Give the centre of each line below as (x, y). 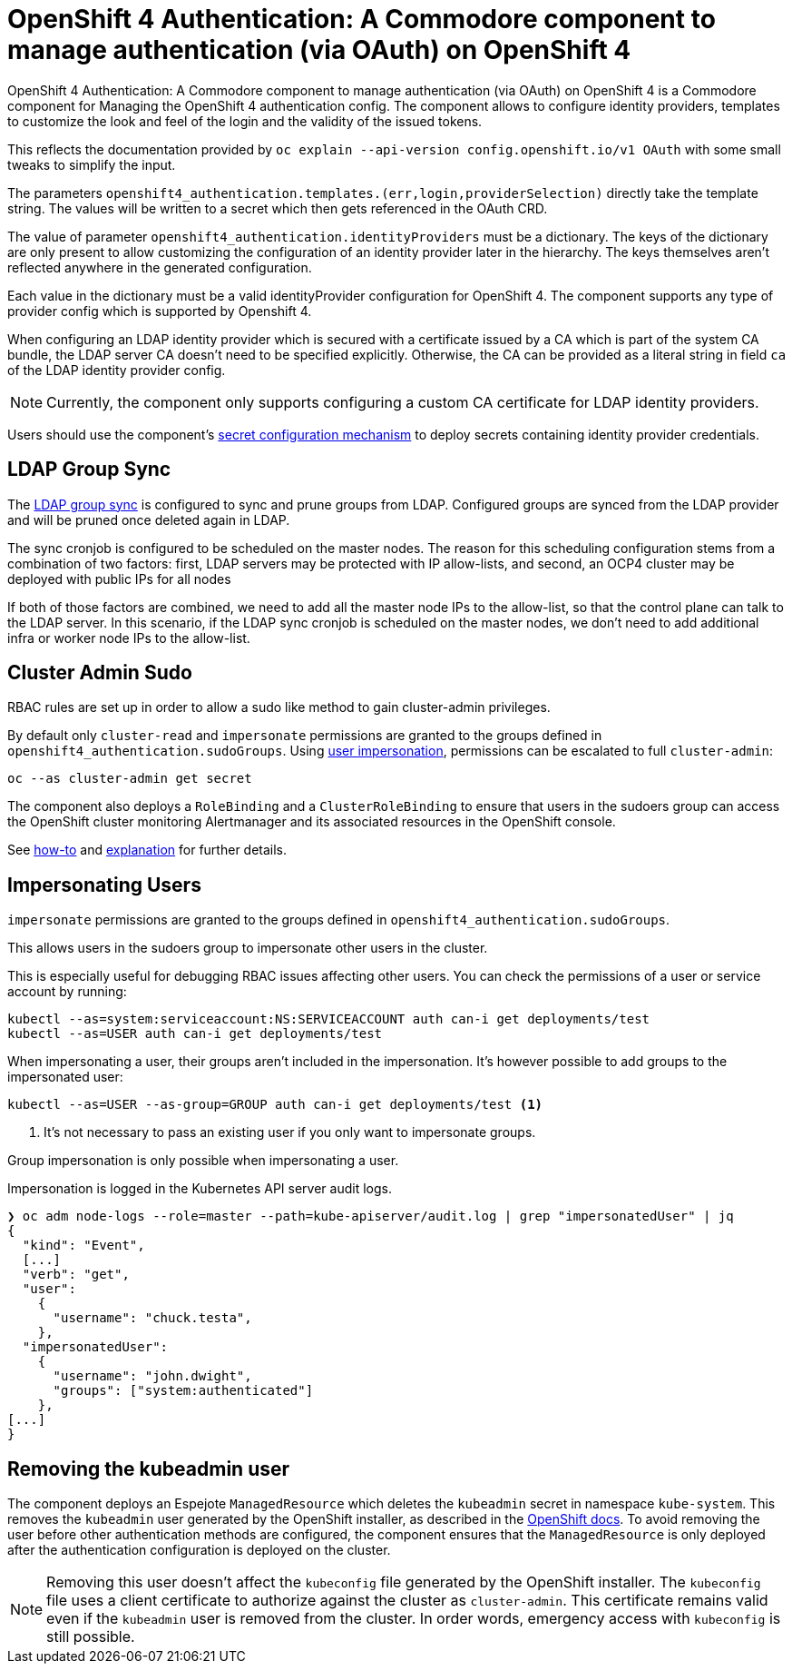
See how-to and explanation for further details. (147, 850)
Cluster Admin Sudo (100, 673)
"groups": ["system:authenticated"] (183, 1391)
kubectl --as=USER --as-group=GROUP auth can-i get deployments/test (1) (275, 1105)
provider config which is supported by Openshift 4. (160, 311)
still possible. (91, 1637)
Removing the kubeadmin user (149, 1468)
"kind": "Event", (83, 1246)
